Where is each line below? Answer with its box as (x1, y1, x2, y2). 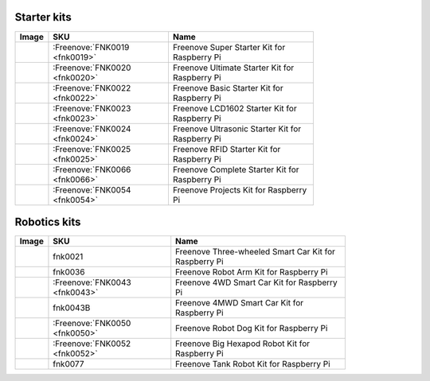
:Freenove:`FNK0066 (53, 164, 131, 175)
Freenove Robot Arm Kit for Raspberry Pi (175, 266, 328, 278)
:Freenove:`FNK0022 (53, 82, 131, 93)
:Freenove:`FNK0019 (53, 41, 130, 52)
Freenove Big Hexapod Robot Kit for (175, 338, 311, 349)
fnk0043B (53, 302, 91, 313)
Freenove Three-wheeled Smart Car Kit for (175, 247, 336, 258)
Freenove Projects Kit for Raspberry (172, 184, 307, 195)
